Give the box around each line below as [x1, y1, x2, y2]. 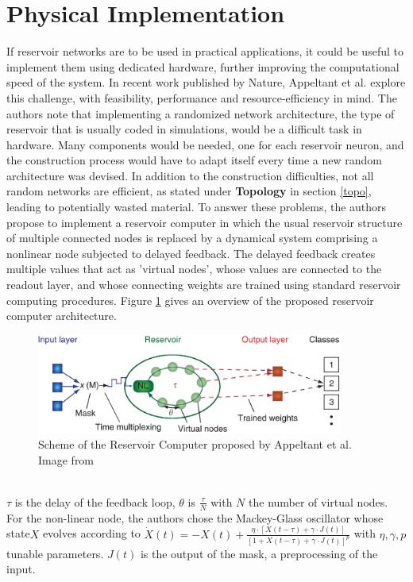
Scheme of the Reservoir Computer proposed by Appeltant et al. [38, 436, 352, 453]
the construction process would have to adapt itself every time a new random [6, 152, 382, 168]
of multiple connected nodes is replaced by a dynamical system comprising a [6, 229, 378, 246]
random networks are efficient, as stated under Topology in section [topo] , [6, 183, 372, 199]
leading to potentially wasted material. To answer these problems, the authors [6, 198, 387, 215]
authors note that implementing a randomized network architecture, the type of [6, 105, 395, 121]
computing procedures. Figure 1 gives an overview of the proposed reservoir [6, 291, 374, 308]
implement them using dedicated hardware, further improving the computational [6, 58, 399, 75]
